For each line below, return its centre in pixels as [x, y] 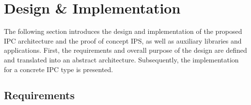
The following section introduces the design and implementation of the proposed [123, 31]
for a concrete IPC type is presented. [59, 69]
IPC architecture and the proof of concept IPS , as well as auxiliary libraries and [123, 40]
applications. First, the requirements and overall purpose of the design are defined [125, 50]
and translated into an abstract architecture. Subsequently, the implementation [121, 59]
